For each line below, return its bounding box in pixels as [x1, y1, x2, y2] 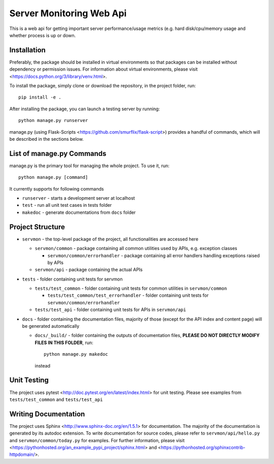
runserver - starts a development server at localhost [22, 195, 135, 201]
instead [35, 362, 51, 368]
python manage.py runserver [18, 117, 88, 123]
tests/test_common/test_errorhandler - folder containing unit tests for [47, 292, 209, 298]
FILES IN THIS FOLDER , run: [35, 339, 93, 346]
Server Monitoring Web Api [9, 8, 127, 19]
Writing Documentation [9, 410, 85, 418]
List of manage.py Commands [9, 149, 107, 158]
